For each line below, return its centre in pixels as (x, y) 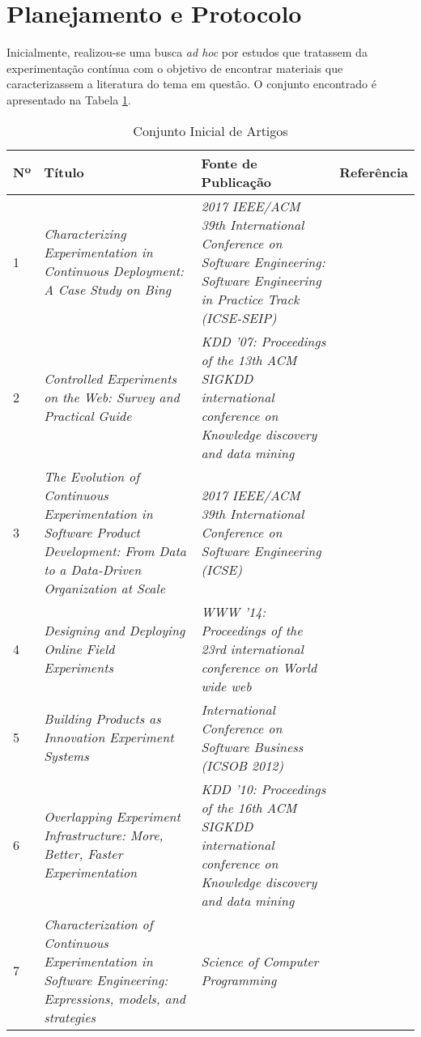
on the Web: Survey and (112, 397)
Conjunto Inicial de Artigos (210, 130)
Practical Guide (88, 415)
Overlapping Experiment (112, 816)
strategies (70, 1017)
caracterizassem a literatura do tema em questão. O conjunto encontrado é (191, 84)
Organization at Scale (104, 588)
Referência (374, 172)
